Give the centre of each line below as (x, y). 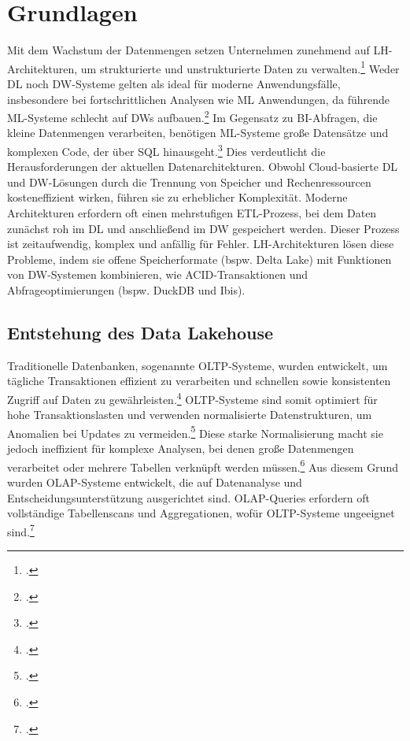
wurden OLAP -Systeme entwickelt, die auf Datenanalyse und (155, 482)
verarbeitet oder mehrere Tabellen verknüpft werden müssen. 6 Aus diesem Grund (203, 465)
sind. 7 (21, 530)
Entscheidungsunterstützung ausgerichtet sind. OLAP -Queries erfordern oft (189, 497)
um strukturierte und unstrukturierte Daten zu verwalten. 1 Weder (240, 67)
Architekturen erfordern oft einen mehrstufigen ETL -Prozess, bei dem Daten (192, 213)
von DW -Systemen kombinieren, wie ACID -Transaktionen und (158, 274)
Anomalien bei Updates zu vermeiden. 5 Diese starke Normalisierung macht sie (195, 432)
